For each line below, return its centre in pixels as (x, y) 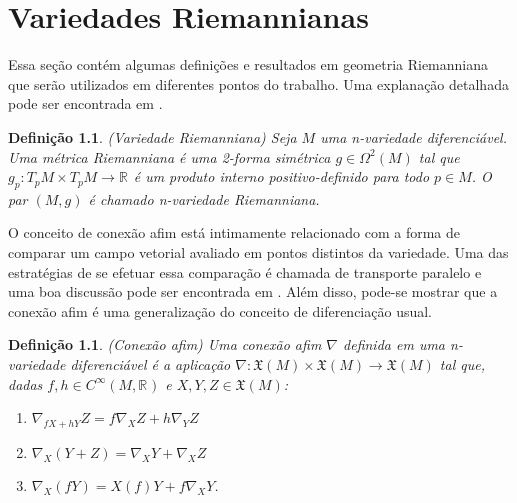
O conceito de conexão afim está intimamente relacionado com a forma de (234, 232)
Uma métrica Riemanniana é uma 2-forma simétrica (169, 156)
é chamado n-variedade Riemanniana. (204, 198)
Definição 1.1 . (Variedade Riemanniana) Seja (152, 136)
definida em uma (394, 344)
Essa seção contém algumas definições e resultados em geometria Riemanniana (248, 64)
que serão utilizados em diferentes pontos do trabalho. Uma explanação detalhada (258, 83)
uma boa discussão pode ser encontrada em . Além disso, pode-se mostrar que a (253, 291)
